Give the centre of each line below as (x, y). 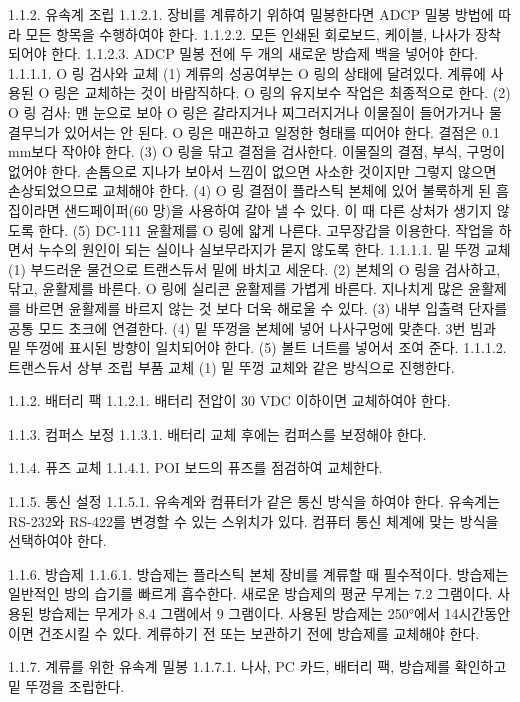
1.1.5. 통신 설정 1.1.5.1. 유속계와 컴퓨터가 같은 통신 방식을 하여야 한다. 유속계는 (254, 501)
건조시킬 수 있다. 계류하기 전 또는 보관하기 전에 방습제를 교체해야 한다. (259, 632)
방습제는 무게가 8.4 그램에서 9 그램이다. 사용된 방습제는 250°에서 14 (248, 613)
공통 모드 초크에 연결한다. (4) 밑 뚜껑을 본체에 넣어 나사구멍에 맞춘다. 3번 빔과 (252, 327)
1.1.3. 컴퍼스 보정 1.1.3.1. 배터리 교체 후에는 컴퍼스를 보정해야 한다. (217, 433)
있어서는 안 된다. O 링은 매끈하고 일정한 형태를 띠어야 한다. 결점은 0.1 (282, 131)
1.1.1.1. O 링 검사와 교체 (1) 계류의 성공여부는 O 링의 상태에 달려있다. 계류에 (247, 72)
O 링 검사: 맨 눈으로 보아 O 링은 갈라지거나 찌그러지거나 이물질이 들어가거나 (246, 111)
